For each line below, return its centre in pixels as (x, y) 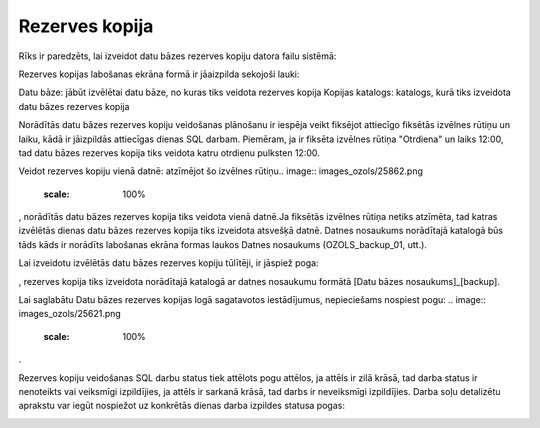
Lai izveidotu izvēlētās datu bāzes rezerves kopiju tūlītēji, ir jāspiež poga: (168, 263)
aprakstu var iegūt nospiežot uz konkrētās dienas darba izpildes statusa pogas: (181, 406)
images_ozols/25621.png (70, 314)
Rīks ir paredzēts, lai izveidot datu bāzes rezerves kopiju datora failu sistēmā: (177, 56)
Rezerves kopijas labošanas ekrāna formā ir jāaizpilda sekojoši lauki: (159, 74)
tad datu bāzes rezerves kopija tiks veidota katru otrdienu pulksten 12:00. (169, 152)
